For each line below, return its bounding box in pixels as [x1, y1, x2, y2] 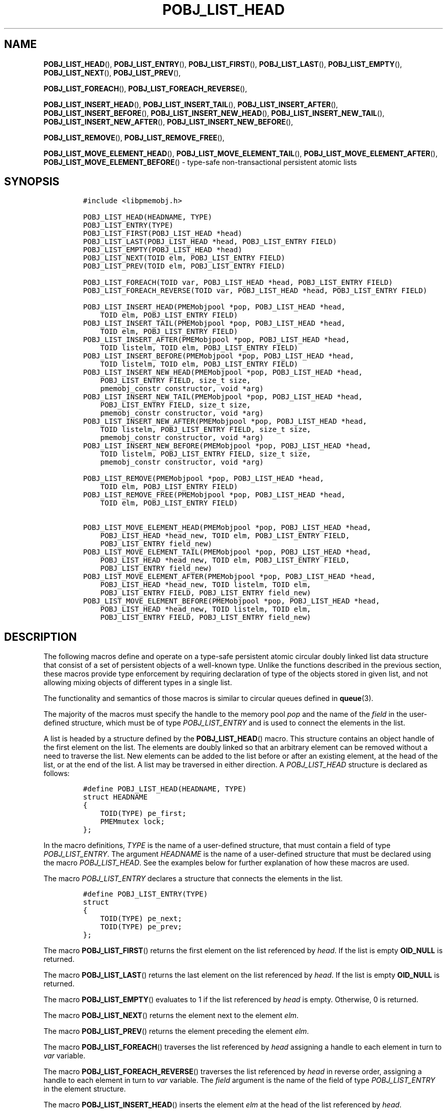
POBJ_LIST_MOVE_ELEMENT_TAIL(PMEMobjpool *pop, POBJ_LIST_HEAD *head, [83, 548, 371, 557]
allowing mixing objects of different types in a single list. [43, 678, 232, 687]
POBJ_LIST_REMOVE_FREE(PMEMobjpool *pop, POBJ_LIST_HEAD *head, [83, 491, 345, 499]
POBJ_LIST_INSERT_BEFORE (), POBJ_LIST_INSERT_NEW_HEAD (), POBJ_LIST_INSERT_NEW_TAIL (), [43, 108, 385, 117]
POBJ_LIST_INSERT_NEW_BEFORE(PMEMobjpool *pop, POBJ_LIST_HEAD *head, [83, 442, 371, 450]
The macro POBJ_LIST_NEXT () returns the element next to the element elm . [43, 1011, 299, 1020]
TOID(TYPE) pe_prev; [100, 923, 182, 931]
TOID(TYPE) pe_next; [100, 914, 182, 923]
